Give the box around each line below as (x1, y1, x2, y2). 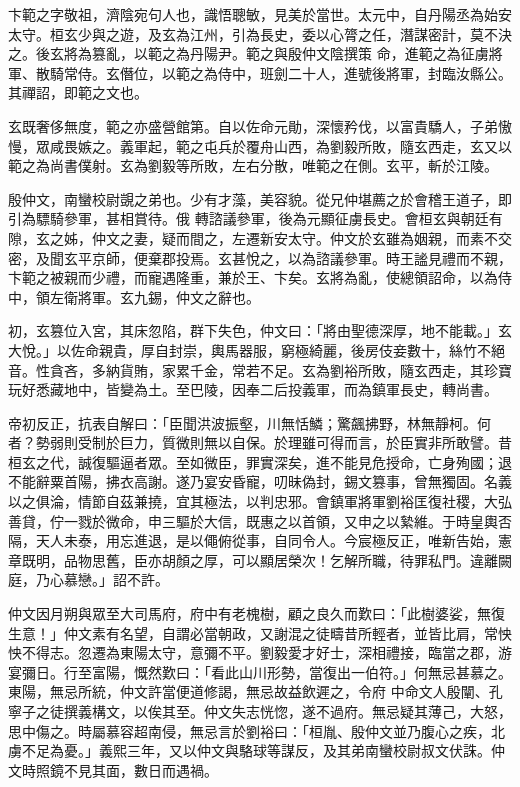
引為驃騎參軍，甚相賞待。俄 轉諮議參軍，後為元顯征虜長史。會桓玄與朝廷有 (8, 208, 503, 229)
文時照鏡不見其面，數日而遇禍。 (8, 759, 218, 780)
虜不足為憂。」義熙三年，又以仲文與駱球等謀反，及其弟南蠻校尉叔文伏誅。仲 (8, 740, 505, 761)
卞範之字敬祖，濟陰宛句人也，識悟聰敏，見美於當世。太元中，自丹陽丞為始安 (8, 4, 512, 24)
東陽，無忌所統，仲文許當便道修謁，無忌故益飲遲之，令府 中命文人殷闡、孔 (8, 681, 503, 702)
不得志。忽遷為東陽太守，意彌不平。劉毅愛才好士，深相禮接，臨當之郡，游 (21, 642, 512, 663)
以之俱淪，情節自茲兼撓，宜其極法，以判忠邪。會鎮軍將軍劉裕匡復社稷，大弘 (8, 491, 512, 512)
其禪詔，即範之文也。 (8, 82, 148, 103)
